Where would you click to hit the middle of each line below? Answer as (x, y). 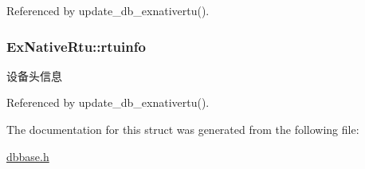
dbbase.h (28, 156)
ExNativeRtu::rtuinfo (76, 46)
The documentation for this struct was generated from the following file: (183, 129)
